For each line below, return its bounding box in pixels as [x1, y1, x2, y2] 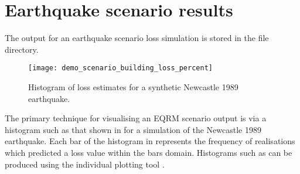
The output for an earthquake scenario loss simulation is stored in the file [5, 32, 269, 44]
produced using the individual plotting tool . [5, 158, 165, 170]
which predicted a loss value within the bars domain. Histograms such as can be [5, 146, 292, 158]
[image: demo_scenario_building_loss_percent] [28, 64, 213, 73]
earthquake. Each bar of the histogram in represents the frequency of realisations [5, 135, 295, 147]
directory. [5, 43, 39, 55]
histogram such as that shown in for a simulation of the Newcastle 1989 [5, 123, 262, 135]
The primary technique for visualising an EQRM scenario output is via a [5, 112, 267, 124]
